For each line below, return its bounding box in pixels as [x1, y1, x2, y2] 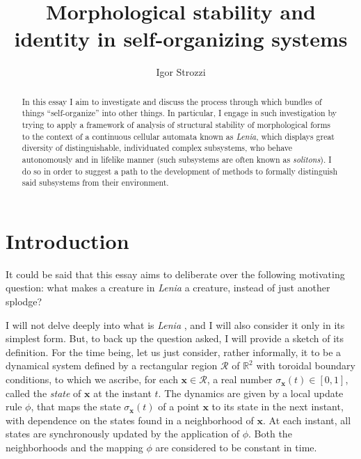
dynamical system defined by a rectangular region [6, 358, 218, 373]
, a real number [207, 372, 273, 387]
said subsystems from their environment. [22, 177, 169, 188]
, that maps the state [31, 399, 121, 414]
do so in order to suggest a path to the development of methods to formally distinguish [22, 165, 338, 177]
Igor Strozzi [156, 65, 206, 79]
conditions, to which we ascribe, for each [6, 372, 178, 387]
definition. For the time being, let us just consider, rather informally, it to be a [6, 344, 342, 359]
